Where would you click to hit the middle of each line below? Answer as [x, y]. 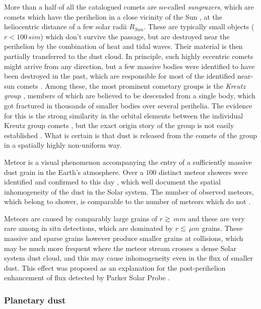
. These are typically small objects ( [199, 26]
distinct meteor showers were [203, 172]
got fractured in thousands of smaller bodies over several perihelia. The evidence [128, 105]
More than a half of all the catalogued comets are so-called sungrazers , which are [129, 7]
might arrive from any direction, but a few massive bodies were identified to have [129, 66]
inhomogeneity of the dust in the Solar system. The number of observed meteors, [129, 191]
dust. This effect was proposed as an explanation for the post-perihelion [115, 267]
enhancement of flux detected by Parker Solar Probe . [87, 277]
